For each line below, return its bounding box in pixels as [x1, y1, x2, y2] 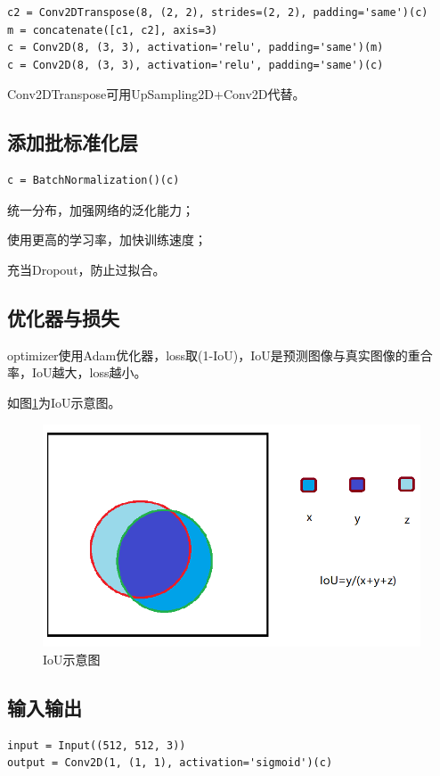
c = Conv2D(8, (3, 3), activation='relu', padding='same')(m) [7, 41, 384, 54]
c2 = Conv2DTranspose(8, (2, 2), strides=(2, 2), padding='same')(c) [7, 6, 428, 19]
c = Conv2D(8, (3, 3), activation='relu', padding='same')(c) [7, 58, 384, 71]
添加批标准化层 [7, 128, 138, 156]
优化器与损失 [7, 303, 119, 331]
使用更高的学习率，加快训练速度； [7, 230, 207, 249]
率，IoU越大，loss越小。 [7, 363, 147, 382]
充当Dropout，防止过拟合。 [7, 260, 166, 278]
